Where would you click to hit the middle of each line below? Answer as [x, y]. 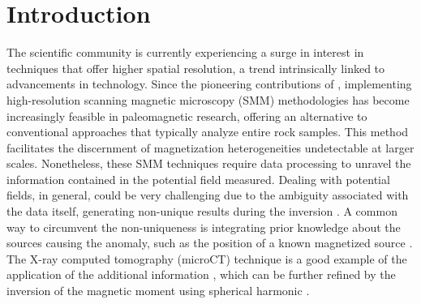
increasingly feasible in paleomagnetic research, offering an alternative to [187, 116]
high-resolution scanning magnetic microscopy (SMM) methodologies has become [208, 99]
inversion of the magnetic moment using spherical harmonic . [158, 291]
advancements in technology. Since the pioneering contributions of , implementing [209, 84]
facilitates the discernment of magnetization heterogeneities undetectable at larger [210, 147]
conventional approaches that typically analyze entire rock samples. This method [208, 132]
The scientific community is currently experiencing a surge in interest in [185, 52]
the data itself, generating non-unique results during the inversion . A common [202, 211]
